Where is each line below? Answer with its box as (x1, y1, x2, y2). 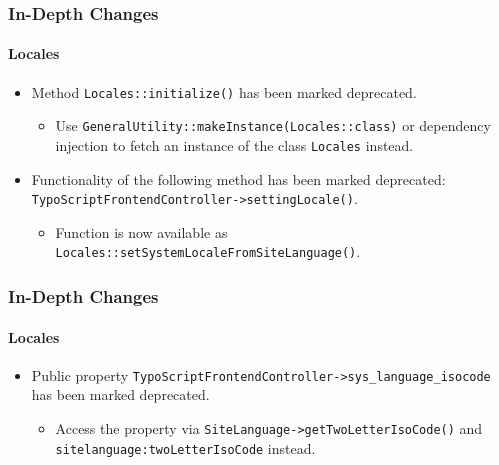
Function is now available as (55, 221, 228, 242)
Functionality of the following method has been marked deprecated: (31, 168, 446, 189)
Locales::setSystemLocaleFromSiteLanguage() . (55, 241, 361, 262)
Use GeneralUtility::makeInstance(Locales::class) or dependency (55, 115, 491, 136)
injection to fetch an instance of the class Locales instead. (55, 134, 414, 155)
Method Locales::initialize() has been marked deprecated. (31, 81, 417, 102)
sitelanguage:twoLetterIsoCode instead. (55, 437, 316, 458)
